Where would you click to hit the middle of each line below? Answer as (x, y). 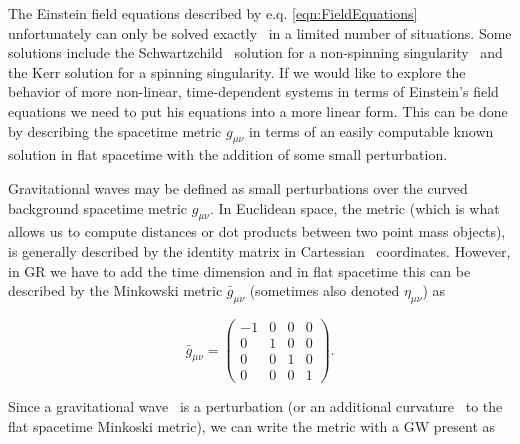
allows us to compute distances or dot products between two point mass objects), (257, 231)
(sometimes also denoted (324, 290)
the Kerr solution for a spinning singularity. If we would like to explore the (237, 71)
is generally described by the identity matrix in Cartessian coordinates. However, (259, 250)
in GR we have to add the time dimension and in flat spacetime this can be (239, 270)
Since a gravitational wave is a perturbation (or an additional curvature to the (255, 406)
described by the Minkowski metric (115, 290)
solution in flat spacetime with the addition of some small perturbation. (228, 154)
